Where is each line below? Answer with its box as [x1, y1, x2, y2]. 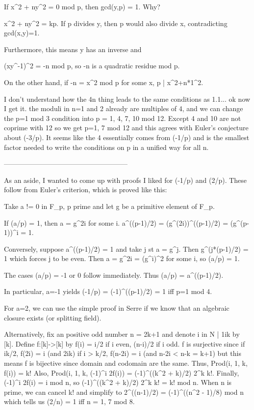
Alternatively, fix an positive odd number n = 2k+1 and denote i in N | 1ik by [4, 329, 240, 339]
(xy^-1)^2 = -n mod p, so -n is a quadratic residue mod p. [4, 60, 180, 71]
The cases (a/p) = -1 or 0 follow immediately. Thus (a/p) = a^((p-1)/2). [4, 269, 224, 280]
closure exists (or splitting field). [4, 312, 102, 322]
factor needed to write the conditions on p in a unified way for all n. [4, 142, 209, 152]
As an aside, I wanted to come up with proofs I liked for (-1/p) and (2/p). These [4, 175, 247, 185]
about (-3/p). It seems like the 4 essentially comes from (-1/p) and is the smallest [4, 132, 250, 142]
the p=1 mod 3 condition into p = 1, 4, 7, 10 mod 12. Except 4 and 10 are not [4, 113, 241, 123]
